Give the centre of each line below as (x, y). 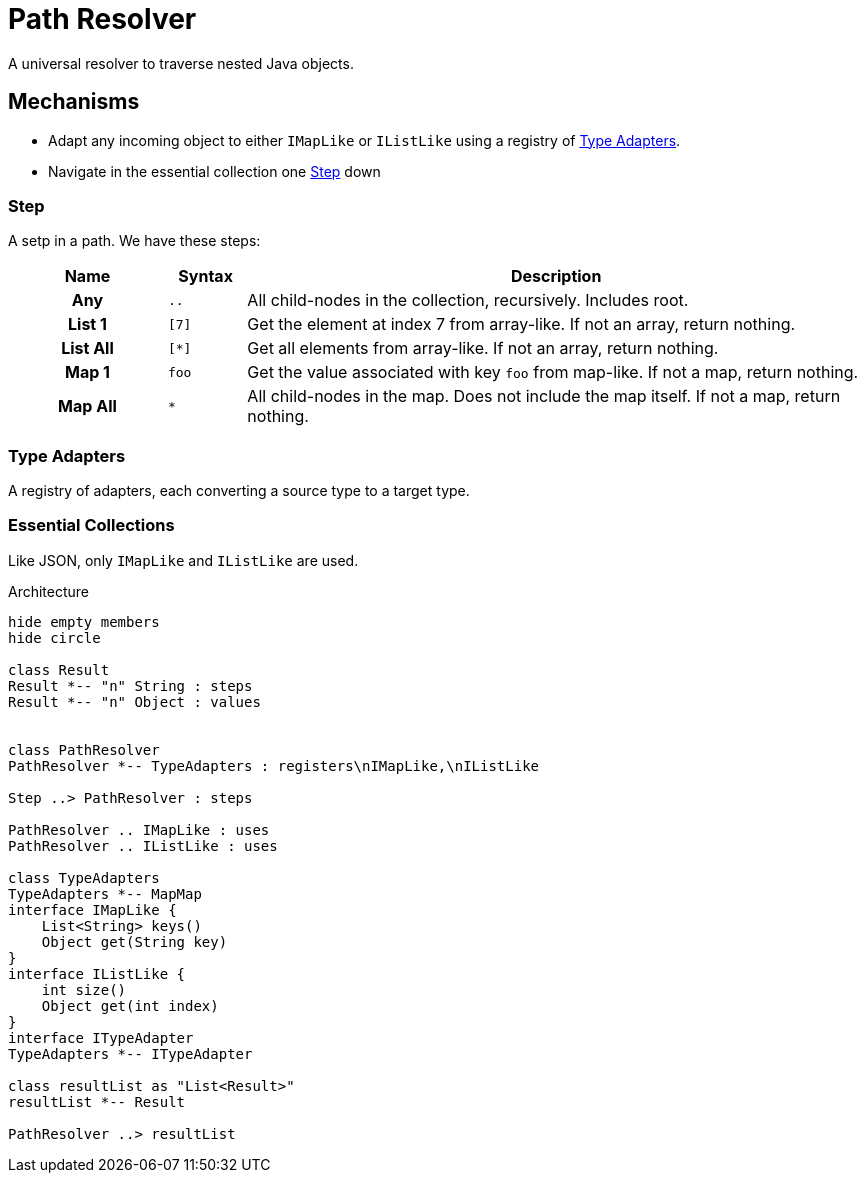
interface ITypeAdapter (101, 1037)
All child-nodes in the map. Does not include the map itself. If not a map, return (544, 396)
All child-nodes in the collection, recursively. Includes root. (468, 300)
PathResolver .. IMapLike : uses (139, 829)
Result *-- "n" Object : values (134, 701)
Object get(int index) (130, 1005)
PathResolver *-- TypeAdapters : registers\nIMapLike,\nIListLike (274, 765)
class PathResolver (84, 749)
